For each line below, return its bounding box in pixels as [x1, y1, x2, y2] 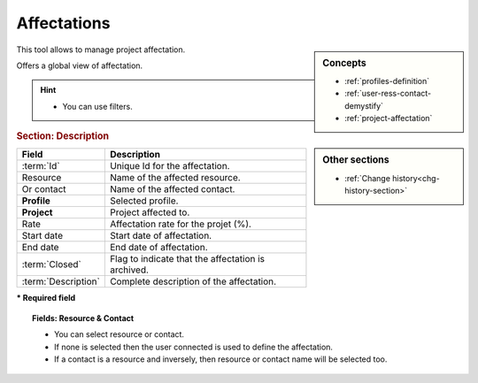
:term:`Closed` [21, 258, 81, 271]
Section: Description [16, 130, 110, 142]
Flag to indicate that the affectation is [109, 253, 266, 265]
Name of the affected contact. [109, 183, 235, 195]
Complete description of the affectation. [109, 275, 277, 287]
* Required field [16, 293, 76, 303]
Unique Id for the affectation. [109, 160, 230, 172]
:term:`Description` [21, 275, 101, 287]
